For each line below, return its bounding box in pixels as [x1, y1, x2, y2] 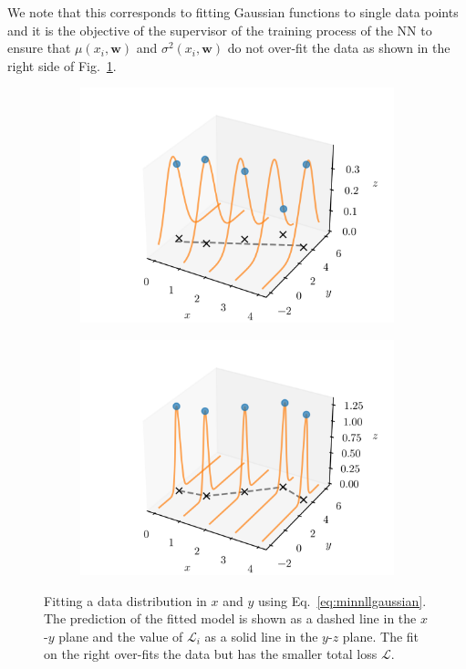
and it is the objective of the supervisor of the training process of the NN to [7, 20, 432, 39]
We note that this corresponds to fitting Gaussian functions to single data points [7, 3, 459, 21]
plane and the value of [58, 626, 183, 645]
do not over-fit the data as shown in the [227, 38, 450, 57]
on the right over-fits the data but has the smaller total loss [44, 644, 378, 664]
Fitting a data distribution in [44, 591, 207, 610]
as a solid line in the [204, 626, 318, 645]
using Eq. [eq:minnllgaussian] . [257, 591, 427, 610]
